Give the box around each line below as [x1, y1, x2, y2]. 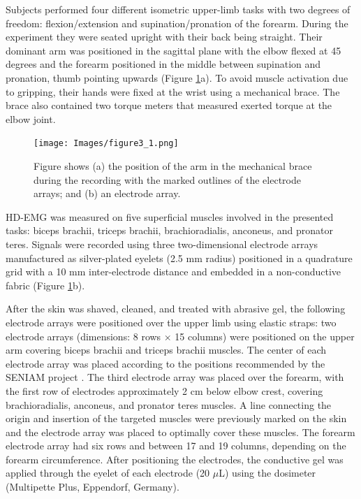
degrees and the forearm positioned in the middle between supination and [6, 57, 321, 71]
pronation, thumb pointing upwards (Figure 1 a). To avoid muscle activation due [6, 70, 348, 85]
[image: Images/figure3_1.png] [34, 138, 179, 149]
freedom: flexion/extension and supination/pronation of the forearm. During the [6, 15, 348, 30]
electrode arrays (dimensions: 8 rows [6, 328, 161, 343]
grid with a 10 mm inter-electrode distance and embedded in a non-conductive [6, 264, 341, 279]
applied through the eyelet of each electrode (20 [6, 465, 210, 480]
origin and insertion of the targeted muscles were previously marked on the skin [6, 411, 347, 426]
